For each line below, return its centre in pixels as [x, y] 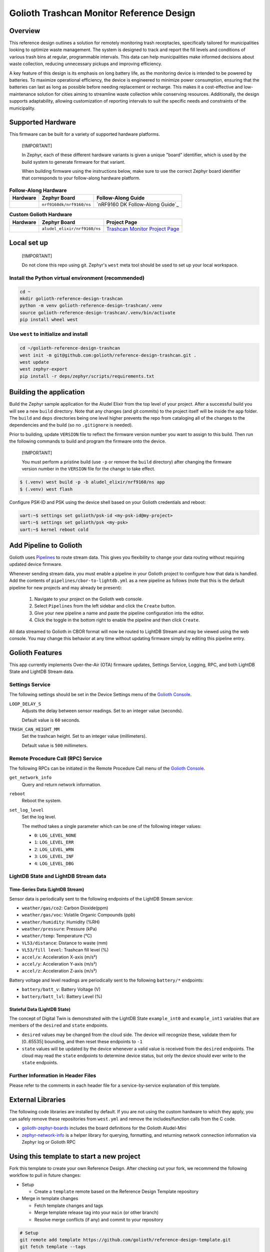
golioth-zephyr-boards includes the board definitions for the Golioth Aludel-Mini [104, 1128]
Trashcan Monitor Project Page [143, 229]
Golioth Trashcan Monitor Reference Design [102, 13]
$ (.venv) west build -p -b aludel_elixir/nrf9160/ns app [92, 482]
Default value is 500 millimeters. [55, 745]
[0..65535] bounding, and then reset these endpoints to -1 [82, 1042]
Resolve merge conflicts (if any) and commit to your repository [99, 1219]
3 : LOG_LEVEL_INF [54, 856]
